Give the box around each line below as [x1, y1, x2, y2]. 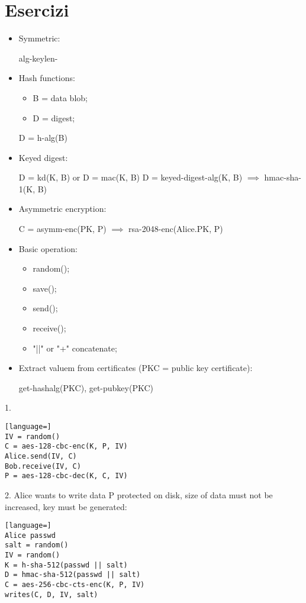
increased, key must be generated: [5, 500, 127, 512]
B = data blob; [33, 91, 88, 104]
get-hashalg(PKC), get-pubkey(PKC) [18, 381, 154, 394]
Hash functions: [18, 72, 75, 84]
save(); [33, 282, 57, 294]
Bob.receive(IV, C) [5, 462, 81, 470]
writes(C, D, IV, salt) [5, 590, 98, 599]
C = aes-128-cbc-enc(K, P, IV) [5, 442, 128, 451]
